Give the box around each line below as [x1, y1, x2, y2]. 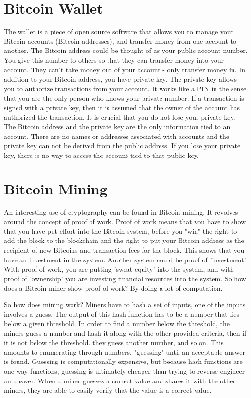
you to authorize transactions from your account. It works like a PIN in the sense [4, 83, 247, 93]
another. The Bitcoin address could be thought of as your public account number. [4, 45, 248, 55]
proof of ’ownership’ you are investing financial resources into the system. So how [4, 273, 246, 283]
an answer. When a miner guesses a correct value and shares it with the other [4, 375, 236, 385]
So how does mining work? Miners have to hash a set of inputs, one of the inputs [4, 299, 246, 309]
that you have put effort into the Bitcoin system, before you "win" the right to [4, 225, 237, 236]
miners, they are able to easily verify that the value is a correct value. [4, 385, 212, 395]
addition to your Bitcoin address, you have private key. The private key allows [4, 74, 237, 84]
